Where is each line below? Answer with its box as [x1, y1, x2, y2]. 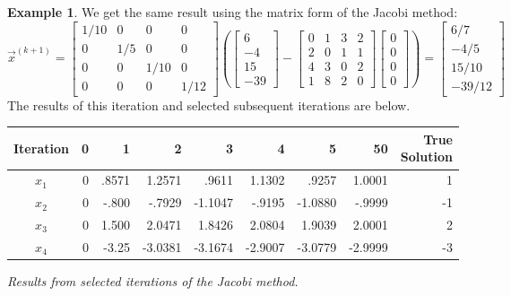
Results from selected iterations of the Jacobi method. [7, 271, 299, 290]
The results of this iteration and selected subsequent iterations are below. [7, 95, 411, 114]
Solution [400, 147, 453, 166]
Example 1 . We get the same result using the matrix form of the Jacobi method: [7, 3, 458, 21]
